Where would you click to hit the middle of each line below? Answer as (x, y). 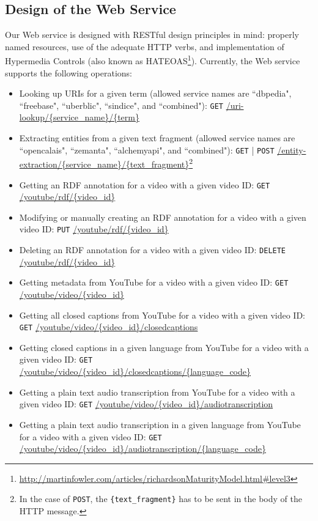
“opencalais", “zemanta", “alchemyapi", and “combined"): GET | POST (147, 150)
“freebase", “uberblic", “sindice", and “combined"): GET (121, 105)
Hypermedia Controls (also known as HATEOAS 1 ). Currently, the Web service (153, 60)
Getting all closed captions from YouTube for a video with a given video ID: (162, 315)
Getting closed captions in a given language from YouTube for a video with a (164, 347)
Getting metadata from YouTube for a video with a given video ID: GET (154, 282)
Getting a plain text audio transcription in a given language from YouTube (160, 424)
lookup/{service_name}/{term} (79, 117)
